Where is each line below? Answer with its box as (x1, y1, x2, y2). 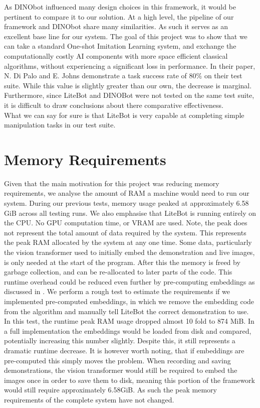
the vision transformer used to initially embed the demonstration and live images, (4, 247, 255, 257)
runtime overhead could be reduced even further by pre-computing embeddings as (4, 276, 255, 287)
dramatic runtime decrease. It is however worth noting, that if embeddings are (4, 345, 244, 355)
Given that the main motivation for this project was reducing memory (4, 178, 219, 188)
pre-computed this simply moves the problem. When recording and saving (4, 355, 231, 365)
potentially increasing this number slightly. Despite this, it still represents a (4, 335, 235, 346)
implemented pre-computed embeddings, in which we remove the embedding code (4, 296, 254, 306)
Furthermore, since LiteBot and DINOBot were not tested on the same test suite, (4, 90, 254, 100)
